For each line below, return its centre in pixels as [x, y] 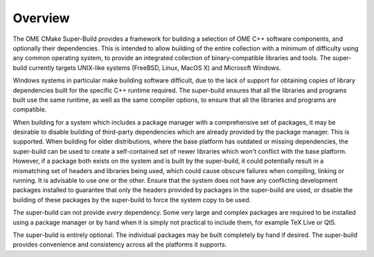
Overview [41, 18]
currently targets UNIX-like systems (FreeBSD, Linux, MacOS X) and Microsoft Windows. [155, 68]
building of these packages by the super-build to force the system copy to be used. [132, 200]
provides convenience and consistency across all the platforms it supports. [120, 245]
